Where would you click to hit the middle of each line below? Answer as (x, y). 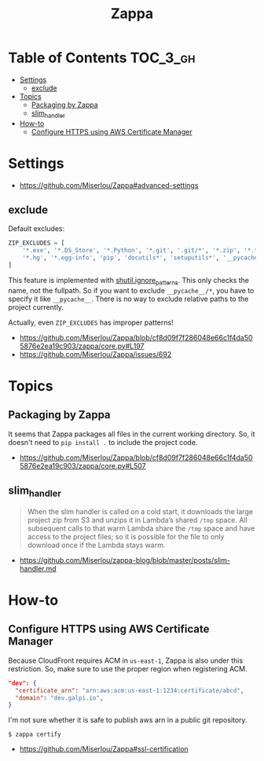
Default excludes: (37, 229)
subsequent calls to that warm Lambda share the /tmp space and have (141, 528)
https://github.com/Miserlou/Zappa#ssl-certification (104, 749)
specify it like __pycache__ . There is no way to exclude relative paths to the (128, 299)
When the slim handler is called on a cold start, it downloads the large (140, 511)
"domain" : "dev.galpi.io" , (59, 698)
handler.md (38, 568)
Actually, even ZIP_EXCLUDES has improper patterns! (91, 322)
